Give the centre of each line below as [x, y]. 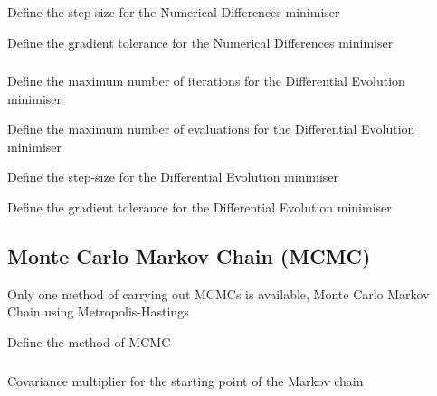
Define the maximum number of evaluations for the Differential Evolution [211, 129]
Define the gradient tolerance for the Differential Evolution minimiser [199, 207]
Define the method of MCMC [89, 342]
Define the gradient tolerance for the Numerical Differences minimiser [200, 42]
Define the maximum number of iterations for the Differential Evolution [206, 81]
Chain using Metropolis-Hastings [98, 311]
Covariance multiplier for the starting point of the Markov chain [185, 380]
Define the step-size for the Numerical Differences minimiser [174, 12]
